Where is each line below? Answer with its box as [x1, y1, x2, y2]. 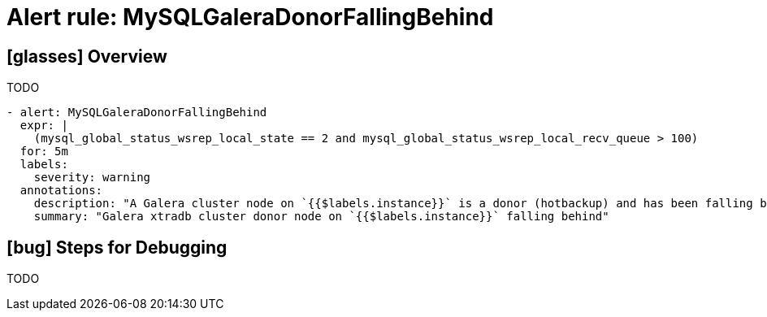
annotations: [19, 184, 103, 198]
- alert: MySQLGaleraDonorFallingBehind [6, 106, 267, 119]
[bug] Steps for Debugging [6, 237, 227, 258]
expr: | [19, 119, 68, 132]
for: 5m [19, 145, 68, 158]
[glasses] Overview [6, 46, 167, 67]
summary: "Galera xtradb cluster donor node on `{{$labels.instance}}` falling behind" [33, 210, 609, 224]
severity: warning [33, 171, 151, 185]
